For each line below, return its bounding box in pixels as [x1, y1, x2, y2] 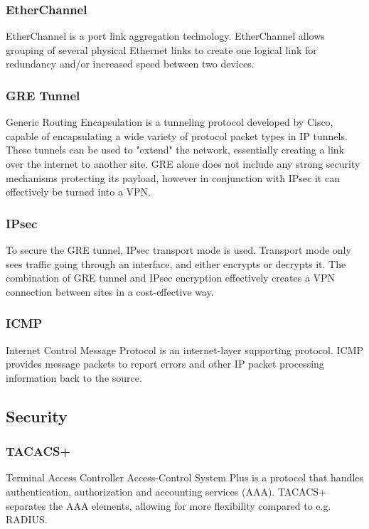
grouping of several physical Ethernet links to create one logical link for [6, 42, 317, 57]
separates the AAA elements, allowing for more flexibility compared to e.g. [6, 498, 331, 513]
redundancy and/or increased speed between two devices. [6, 56, 255, 71]
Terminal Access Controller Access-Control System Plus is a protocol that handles [6, 470, 364, 485]
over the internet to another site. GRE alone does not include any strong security [6, 156, 360, 171]
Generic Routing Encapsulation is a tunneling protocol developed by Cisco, [6, 114, 333, 129]
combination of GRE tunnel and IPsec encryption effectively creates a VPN [6, 270, 336, 285]
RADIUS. [6, 512, 48, 527]
